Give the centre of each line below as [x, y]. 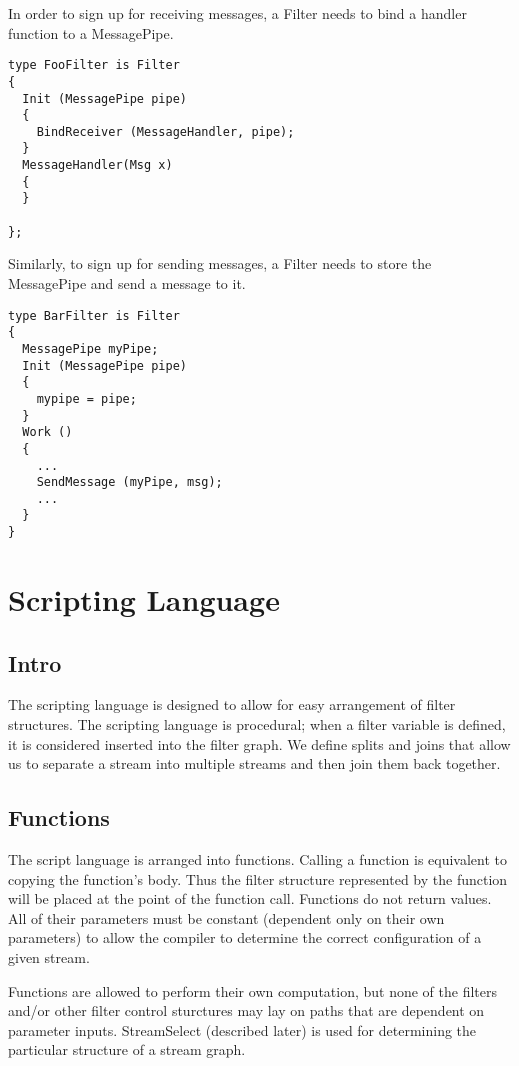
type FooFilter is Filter [94, 65]
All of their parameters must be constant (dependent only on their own [226, 917]
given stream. [49, 956]
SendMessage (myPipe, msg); [129, 482]
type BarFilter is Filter [94, 315]
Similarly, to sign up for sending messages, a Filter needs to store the [220, 263]
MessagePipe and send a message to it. [127, 283]
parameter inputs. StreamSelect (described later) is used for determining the [242, 1029]
